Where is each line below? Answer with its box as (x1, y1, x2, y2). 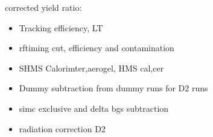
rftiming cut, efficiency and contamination (19, 41, 174, 54)
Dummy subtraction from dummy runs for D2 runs (19, 82, 208, 94)
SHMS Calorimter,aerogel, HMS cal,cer (19, 61, 164, 74)
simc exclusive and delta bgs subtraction (19, 102, 169, 114)
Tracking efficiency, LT (19, 21, 103, 34)
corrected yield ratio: (5, 1, 82, 13)
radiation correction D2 (19, 122, 106, 135)
